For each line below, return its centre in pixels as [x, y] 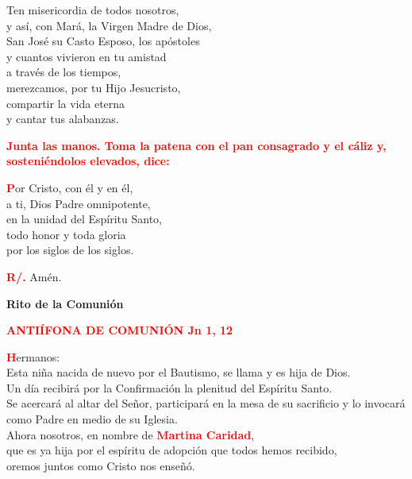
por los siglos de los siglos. [70, 250]
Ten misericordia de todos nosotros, [93, 10]
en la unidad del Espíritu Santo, [84, 219]
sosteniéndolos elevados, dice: [88, 161]
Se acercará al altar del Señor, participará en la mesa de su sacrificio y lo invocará [206, 403]
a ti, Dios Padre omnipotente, [79, 203]
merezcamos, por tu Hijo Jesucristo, [94, 87]
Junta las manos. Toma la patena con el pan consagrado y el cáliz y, [196, 145]
